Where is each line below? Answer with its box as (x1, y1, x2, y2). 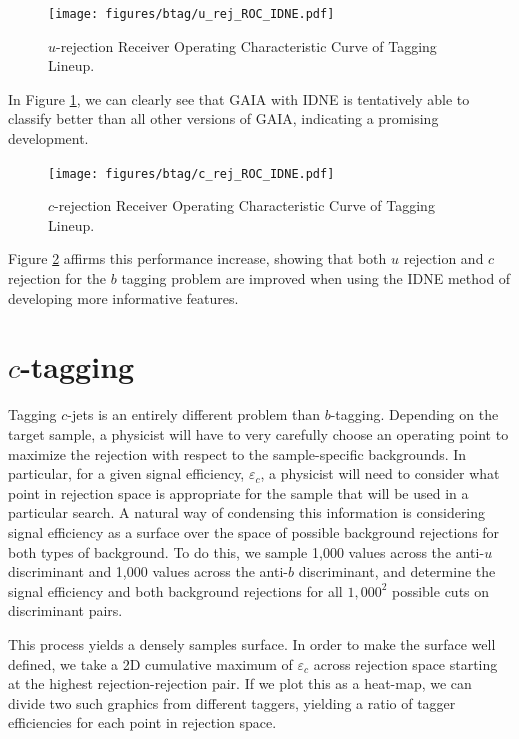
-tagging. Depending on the (330, 404, 499, 425)
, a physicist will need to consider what (260, 463, 500, 484)
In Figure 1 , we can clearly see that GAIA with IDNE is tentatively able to (8, 88, 470, 109)
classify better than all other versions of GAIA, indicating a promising (8, 108, 439, 129)
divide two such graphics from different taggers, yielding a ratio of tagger (8, 692, 456, 713)
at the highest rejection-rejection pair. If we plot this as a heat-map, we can (8, 673, 472, 694)
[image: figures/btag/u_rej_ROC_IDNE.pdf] (48, 7, 335, 21)
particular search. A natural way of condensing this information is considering (8, 502, 486, 523)
